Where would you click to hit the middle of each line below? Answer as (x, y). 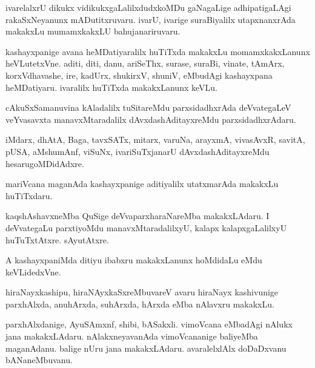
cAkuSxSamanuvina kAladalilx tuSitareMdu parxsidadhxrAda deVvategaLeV (148, 107)
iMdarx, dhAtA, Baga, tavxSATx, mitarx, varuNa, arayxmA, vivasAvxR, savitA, (155, 140)
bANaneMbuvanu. (39, 360)
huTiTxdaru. (29, 195)
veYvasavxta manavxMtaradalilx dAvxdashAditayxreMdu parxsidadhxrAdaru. (151, 119)
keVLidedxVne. (33, 271)
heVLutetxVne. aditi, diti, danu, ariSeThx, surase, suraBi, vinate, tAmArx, (145, 63)
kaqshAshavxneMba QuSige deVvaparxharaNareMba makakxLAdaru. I (138, 216)
